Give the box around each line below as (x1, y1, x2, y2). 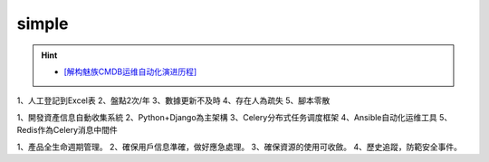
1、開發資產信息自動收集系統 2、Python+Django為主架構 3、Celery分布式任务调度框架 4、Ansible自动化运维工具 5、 (16, 111, 453, 122)
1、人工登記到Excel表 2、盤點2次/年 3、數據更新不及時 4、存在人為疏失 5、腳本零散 (16, 95, 331, 106)
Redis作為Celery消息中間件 (16, 125, 118, 136)
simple (16, 14, 69, 33)
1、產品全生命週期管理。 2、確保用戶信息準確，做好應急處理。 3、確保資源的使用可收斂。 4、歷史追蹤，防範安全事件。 (16, 141, 462, 152)
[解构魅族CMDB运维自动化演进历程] (63, 66, 197, 77)
